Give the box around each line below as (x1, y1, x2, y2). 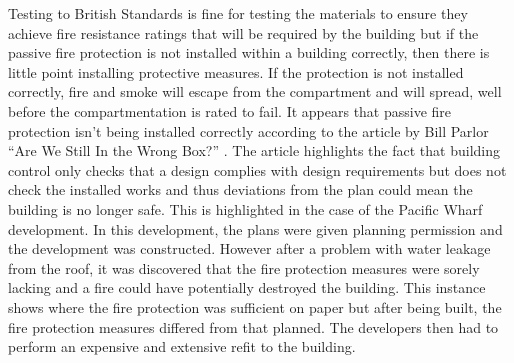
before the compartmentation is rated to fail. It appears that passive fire (8, 100, 452, 121)
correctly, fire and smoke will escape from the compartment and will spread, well (8, 81, 502, 102)
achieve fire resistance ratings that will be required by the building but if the (8, 22, 479, 43)
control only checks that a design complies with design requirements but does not (8, 159, 507, 180)
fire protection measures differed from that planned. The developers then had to (8, 316, 499, 337)
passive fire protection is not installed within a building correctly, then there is (8, 42, 490, 63)
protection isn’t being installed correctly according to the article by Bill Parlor (8, 120, 489, 141)
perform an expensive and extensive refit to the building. (8, 336, 356, 357)
